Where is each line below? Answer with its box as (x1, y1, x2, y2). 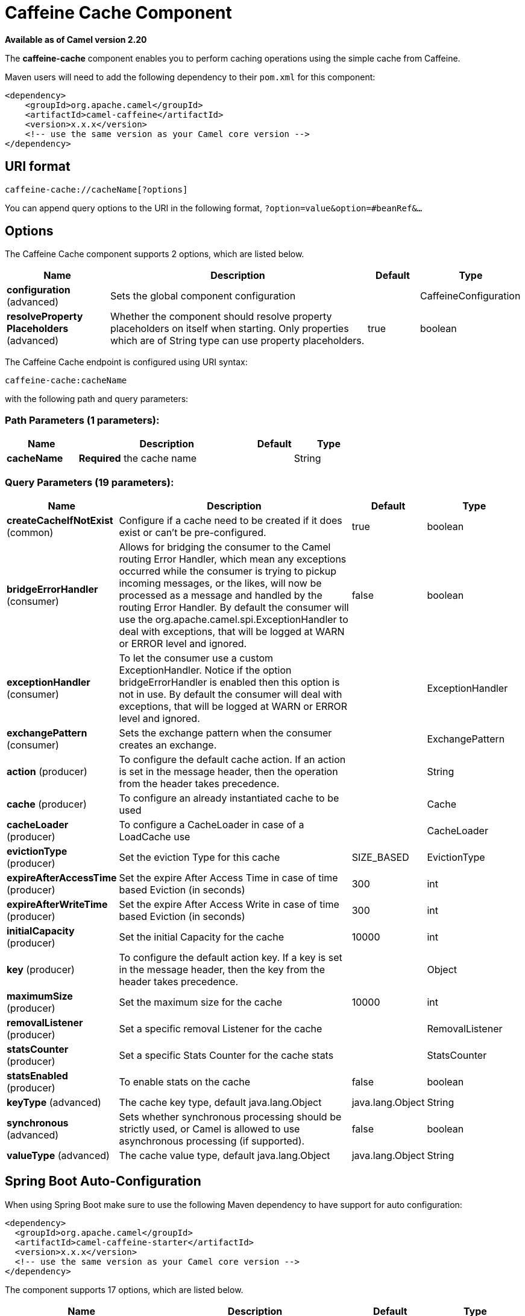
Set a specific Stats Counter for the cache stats (119, 1049, 334, 1061)
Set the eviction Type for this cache (119, 851, 280, 863)
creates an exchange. (119, 738, 217, 751)
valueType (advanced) (7, 1149, 110, 1161)
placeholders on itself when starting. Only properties (110, 322, 349, 335)
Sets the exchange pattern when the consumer (119, 726, 332, 739)
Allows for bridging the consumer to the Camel (119, 540, 331, 553)
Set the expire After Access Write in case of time (119, 898, 339, 910)
